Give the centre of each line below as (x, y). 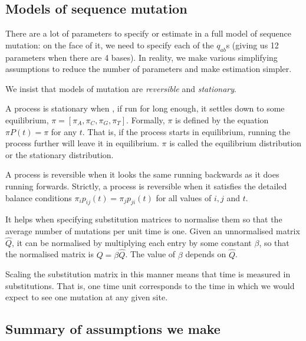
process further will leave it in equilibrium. (82, 143)
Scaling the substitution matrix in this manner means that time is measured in (148, 274)
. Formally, (146, 119)
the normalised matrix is (50, 254)
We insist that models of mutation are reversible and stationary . (121, 88)
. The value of (150, 254)
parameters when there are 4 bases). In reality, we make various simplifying (142, 57)
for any (64, 131)
